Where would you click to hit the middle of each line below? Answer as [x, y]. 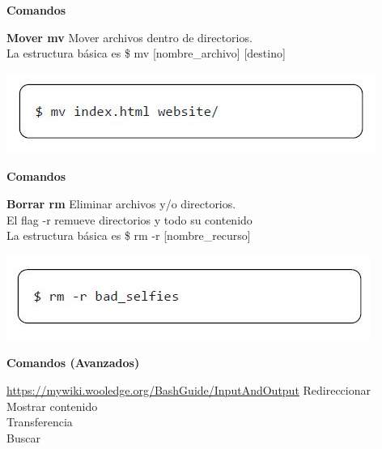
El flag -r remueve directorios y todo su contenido [129, 219]
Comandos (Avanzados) [73, 363]
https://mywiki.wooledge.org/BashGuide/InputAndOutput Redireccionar [189, 389]
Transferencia [40, 422]
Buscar [23, 437]
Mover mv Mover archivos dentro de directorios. [129, 37]
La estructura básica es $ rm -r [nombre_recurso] [129, 235]
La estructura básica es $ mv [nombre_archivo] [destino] [146, 53]
